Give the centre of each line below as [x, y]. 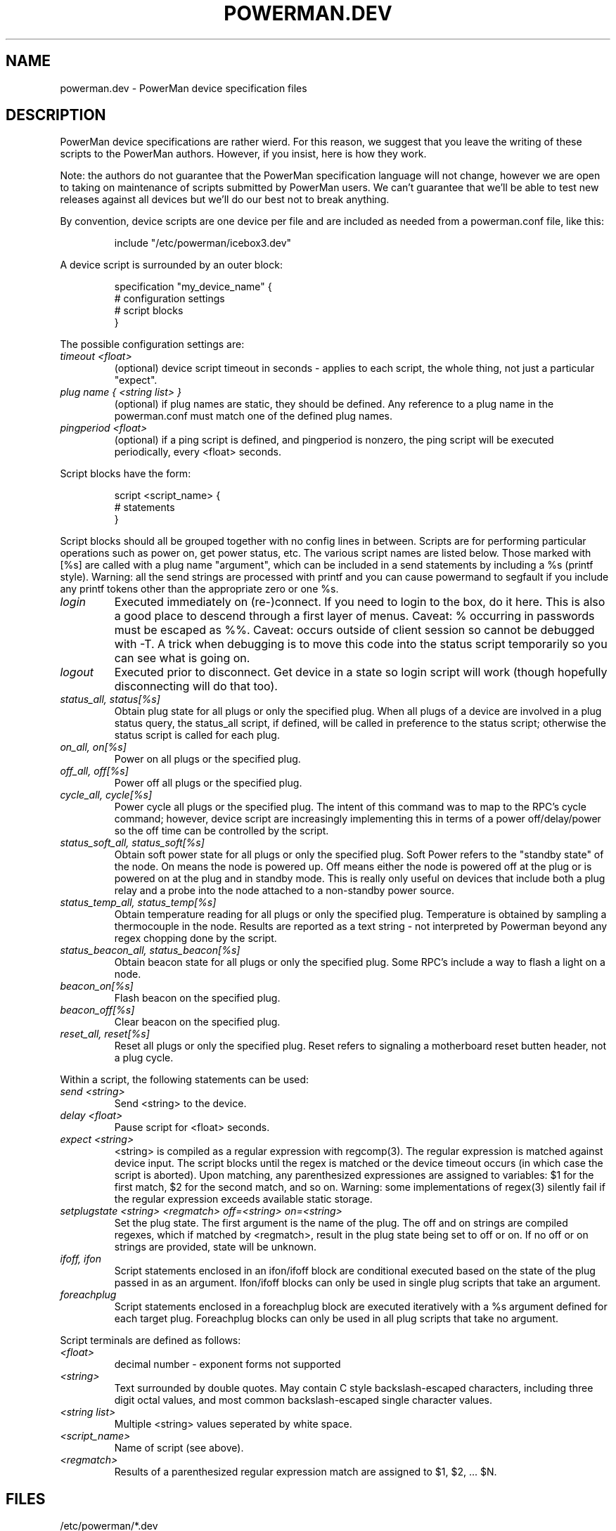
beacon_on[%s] [97, 986]
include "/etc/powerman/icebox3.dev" [203, 243]
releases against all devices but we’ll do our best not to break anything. [225, 200]
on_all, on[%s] [93, 747]
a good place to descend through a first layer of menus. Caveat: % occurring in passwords [354, 616]
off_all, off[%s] [94, 771]
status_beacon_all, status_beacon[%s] [150, 950]
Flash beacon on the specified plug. [197, 998]
